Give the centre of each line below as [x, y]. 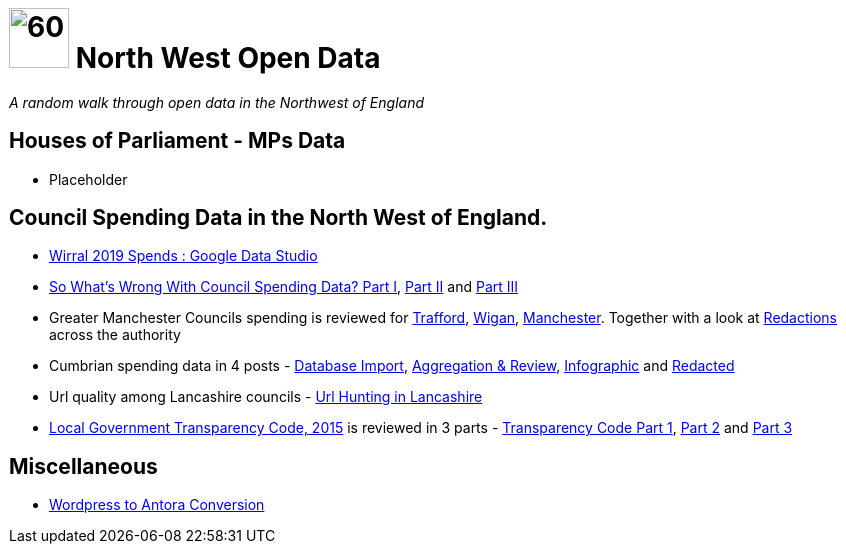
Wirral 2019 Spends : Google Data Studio [183, 256]
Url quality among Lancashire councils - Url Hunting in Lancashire [266, 397]
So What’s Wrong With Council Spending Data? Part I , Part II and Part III [284, 287]
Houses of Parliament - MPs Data [177, 141]
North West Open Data [228, 58]
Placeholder [88, 179]
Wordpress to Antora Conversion [157, 505]
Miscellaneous [83, 466]
